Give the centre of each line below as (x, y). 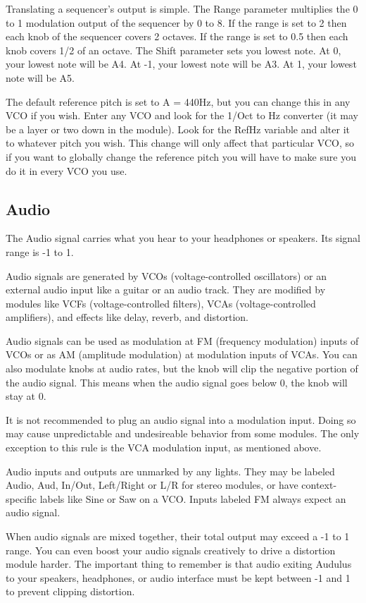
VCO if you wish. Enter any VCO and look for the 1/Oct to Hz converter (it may (182, 115)
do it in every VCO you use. (67, 170)
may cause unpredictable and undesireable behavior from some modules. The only (183, 433)
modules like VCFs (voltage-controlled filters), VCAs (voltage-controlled (161, 303)
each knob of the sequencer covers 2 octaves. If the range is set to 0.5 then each (177, 36)
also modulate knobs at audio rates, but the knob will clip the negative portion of (182, 368)
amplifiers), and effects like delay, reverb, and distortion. (127, 317)
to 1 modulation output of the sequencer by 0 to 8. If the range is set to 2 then (176, 22)
